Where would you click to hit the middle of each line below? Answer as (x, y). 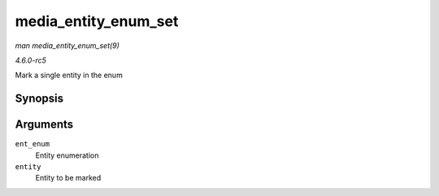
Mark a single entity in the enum (69, 75)
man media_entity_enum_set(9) (67, 46)
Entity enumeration (67, 155)
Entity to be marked (68, 178)
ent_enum (33, 144)
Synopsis (39, 99)
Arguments (44, 125)
